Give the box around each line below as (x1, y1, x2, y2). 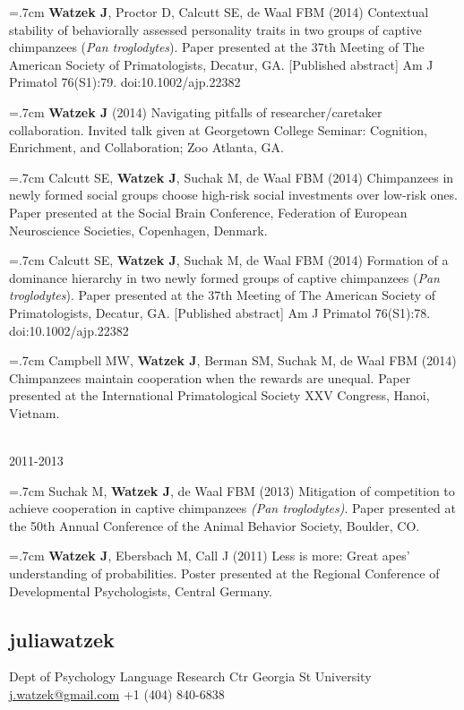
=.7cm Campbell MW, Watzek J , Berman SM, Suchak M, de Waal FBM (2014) (9, 351, 457, 370)
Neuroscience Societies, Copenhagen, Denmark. (9, 220, 268, 239)
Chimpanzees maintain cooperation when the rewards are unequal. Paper (9, 368, 411, 387)
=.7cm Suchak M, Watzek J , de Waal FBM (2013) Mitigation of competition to (9, 481, 455, 500)
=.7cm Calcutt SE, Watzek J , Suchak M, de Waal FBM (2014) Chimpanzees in (9, 167, 454, 186)
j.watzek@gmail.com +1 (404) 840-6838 (9, 685, 225, 704)
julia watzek (9, 625, 115, 653)
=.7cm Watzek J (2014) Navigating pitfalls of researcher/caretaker (9, 102, 382, 121)
